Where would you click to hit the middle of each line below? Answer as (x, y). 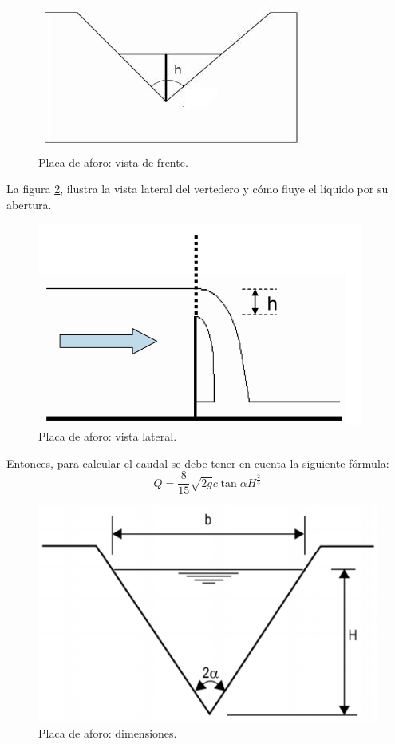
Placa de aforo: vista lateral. (108, 435)
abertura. (29, 204)
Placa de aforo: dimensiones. (108, 732)
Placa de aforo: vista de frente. (113, 162)
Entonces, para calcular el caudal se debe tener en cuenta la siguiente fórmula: (198, 463)
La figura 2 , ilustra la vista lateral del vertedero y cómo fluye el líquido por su (197, 189)
